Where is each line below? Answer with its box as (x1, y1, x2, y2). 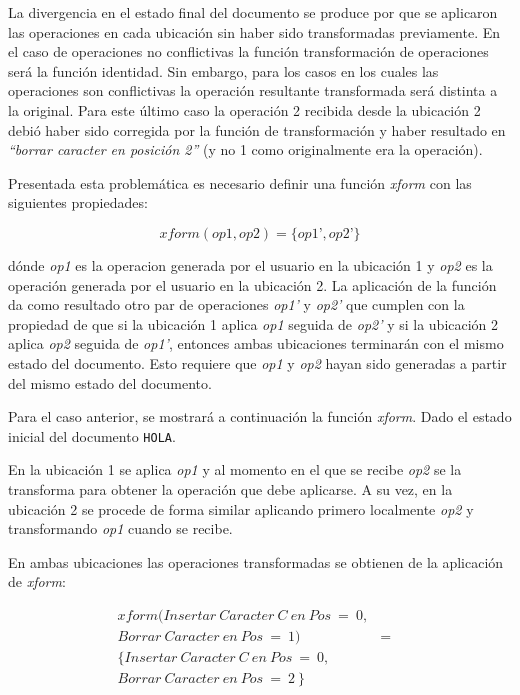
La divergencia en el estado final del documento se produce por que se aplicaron (8, 2, 498, 22)
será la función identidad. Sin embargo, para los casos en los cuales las (8, 60, 439, 81)
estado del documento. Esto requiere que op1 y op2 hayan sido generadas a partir (8, 352, 507, 373)
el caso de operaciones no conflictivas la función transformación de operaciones (8, 41, 489, 62)
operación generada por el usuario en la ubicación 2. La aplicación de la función (8, 274, 497, 295)
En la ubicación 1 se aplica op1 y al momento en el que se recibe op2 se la (8, 459, 462, 480)
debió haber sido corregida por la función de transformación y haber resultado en (8, 119, 506, 140)
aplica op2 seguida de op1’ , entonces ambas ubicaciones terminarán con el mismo (8, 333, 504, 354)
